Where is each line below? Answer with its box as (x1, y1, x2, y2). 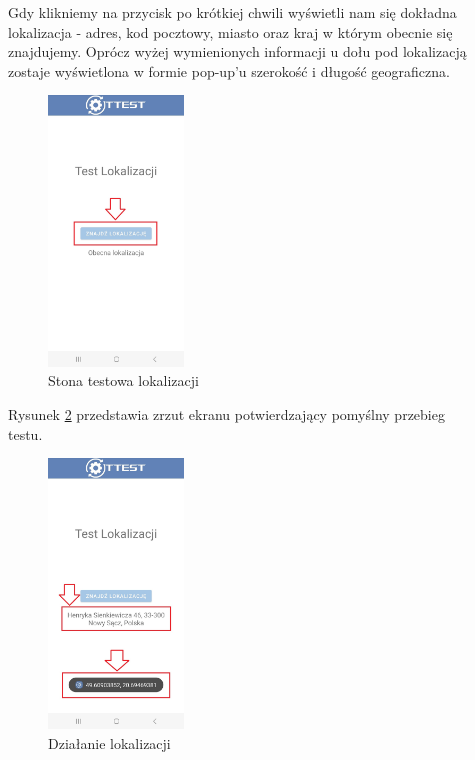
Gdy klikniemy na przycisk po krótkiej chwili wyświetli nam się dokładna (8, 2, 457, 22)
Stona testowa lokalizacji (48, 370, 199, 391)
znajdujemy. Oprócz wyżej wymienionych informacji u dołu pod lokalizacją (8, 41, 467, 62)
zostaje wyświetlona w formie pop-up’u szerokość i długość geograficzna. (8, 60, 450, 81)
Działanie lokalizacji (48, 733, 171, 754)
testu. (8, 423, 43, 444)
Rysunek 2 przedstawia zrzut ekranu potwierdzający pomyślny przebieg (8, 403, 445, 424)
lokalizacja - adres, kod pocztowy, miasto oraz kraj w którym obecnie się (8, 21, 453, 42)
